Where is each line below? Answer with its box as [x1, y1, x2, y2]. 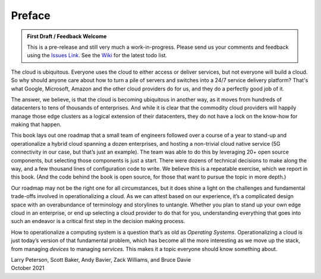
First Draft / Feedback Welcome [27, 33, 107, 40]
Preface [11, 9, 51, 22]
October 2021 [11, 265, 45, 272]
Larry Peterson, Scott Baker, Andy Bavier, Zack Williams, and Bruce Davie [11, 256, 191, 263]
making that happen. [11, 121, 62, 128]
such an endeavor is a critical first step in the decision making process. [11, 218, 185, 225]
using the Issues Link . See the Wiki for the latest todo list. [27, 52, 168, 59]
